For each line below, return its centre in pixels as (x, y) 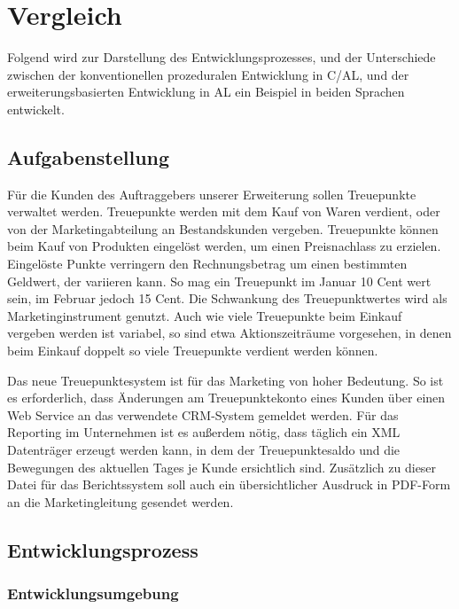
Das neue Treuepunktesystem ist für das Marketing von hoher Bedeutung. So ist (226, 380)
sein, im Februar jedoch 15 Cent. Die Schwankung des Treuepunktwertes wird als (227, 298)
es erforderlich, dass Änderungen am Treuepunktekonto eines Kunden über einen (226, 398)
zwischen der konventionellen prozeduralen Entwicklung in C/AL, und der (208, 74)
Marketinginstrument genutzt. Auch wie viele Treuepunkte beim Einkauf (205, 315)
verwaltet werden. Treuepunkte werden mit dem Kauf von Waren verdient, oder (224, 211)
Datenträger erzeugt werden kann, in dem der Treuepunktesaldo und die (204, 450)
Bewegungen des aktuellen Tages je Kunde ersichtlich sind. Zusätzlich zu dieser (222, 467)
